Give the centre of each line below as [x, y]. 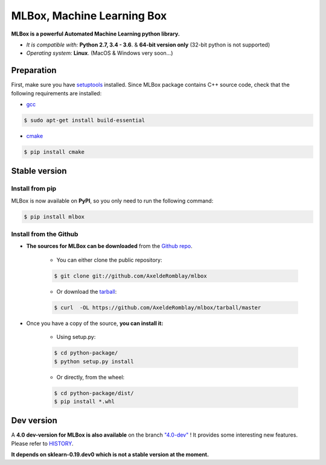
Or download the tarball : [87, 291]
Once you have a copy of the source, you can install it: [95, 323]
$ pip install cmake [54, 152]
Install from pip [34, 189]
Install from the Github [45, 234]
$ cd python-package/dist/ [94, 393]
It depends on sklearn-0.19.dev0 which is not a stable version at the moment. [110, 455]
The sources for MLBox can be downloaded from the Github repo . [109, 246]
